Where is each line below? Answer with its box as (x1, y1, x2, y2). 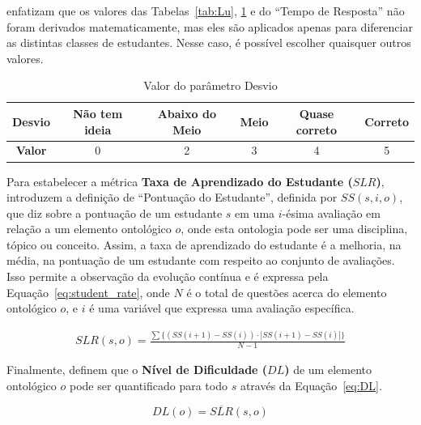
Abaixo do (157, 104, 216, 121)
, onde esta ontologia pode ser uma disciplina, (181, 220, 408, 237)
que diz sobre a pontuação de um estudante (6, 204, 223, 221)
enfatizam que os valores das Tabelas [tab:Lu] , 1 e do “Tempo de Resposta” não (6, 2, 405, 19)
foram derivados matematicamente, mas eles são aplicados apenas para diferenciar (6, 18, 413, 35)
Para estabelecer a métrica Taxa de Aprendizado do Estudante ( (6, 172, 353, 189)
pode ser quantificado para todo (69, 376, 228, 393)
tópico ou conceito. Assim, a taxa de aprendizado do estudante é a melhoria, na (6, 236, 402, 253)
